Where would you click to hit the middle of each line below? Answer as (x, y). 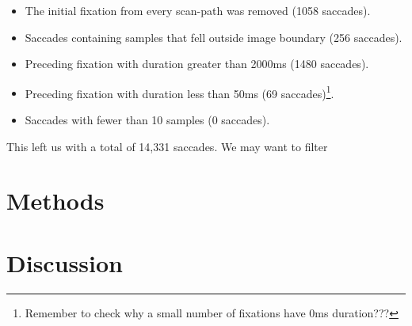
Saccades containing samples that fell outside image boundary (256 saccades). (214, 37)
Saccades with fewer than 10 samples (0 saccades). (147, 120)
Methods (55, 201)
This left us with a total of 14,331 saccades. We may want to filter (167, 146)
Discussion (65, 262)
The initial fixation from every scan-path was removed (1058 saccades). (198, 10)
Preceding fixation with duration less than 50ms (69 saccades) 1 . (179, 92)
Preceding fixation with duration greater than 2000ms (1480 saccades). (197, 64)
